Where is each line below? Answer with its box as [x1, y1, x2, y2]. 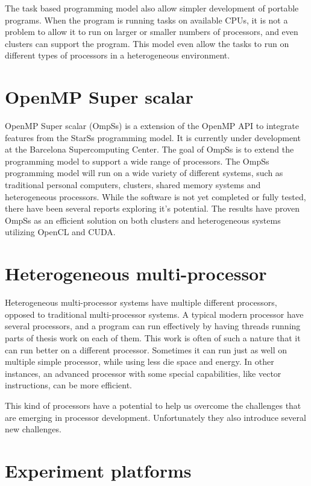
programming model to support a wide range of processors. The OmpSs [5, 154, 269, 167]
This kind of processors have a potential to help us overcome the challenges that [5, 399, 301, 411]
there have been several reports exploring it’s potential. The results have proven [5, 202, 300, 215]
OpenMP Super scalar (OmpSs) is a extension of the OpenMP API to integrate [5, 119, 299, 132]
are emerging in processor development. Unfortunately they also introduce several [5, 411, 306, 423]
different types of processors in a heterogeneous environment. [5, 49, 230, 62]
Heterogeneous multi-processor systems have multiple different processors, [5, 296, 277, 309]
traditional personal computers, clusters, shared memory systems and [5, 178, 261, 191]
